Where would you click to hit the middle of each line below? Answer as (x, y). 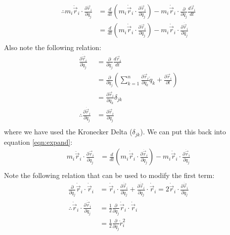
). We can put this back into (183, 132)
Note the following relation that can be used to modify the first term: (109, 175)
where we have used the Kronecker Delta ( (68, 132)
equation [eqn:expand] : (38, 142)
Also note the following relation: (53, 47)
